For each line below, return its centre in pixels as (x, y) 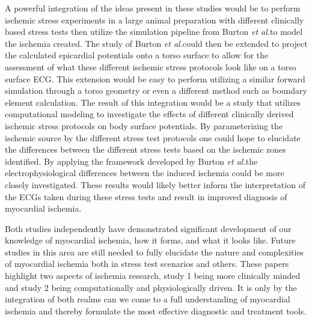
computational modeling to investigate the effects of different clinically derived (149, 114)
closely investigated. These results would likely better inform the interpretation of (155, 184)
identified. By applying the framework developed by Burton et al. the (131, 161)
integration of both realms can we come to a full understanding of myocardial (148, 299)
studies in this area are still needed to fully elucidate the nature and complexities (154, 252)
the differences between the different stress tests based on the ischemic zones (145, 149)
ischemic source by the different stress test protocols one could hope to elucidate (153, 137)
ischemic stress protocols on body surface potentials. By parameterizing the (144, 125)
